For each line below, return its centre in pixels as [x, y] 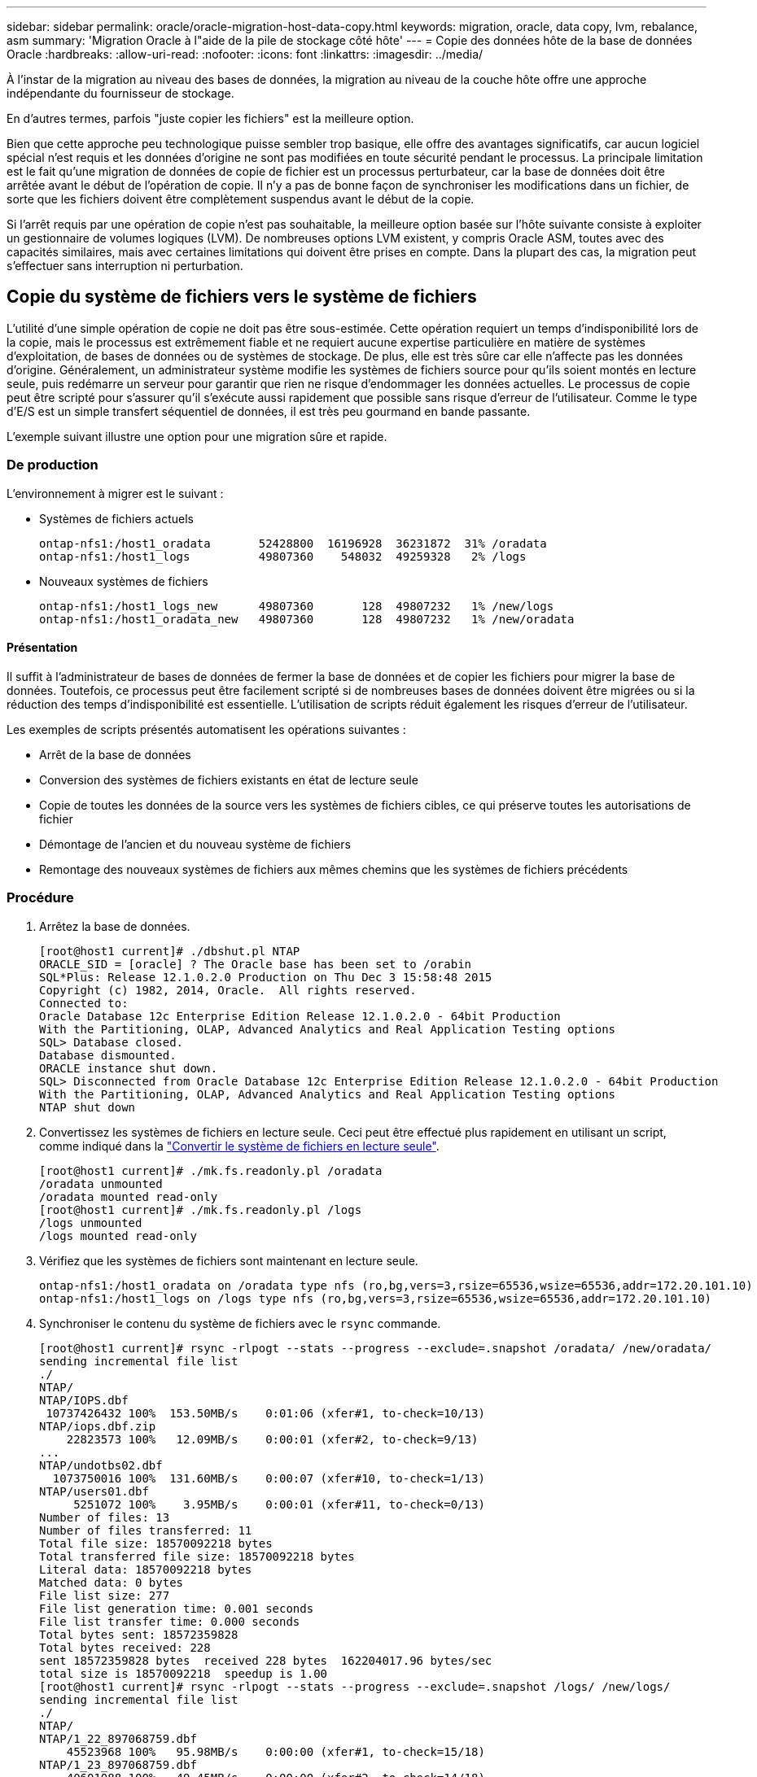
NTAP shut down [88, 1107]
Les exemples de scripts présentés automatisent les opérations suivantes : [206, 729]
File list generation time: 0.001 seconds [177, 1608]
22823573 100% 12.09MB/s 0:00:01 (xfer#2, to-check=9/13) [272, 1439]
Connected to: [84, 1003]
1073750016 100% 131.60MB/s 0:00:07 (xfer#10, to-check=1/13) [269, 1478]
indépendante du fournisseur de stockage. [120, 93]
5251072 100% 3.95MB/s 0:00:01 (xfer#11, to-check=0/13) [279, 1504]
